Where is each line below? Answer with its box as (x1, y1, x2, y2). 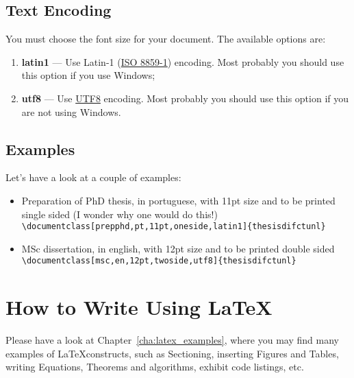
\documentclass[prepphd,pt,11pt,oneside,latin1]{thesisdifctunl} (21, 222, 326, 232)
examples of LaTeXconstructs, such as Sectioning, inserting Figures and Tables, (5, 346, 339, 360)
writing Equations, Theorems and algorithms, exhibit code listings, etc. (5, 359, 304, 374)
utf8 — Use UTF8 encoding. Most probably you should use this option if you (21, 91, 349, 105)
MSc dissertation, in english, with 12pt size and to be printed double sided (21, 241, 335, 255)
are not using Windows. (21, 104, 121, 119)
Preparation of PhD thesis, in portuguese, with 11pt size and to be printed (21, 193, 336, 207)
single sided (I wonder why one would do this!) (21, 206, 218, 221)
